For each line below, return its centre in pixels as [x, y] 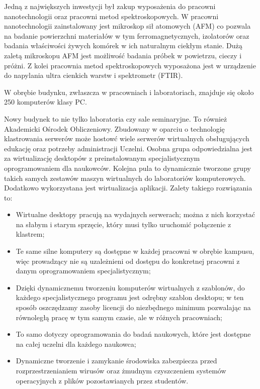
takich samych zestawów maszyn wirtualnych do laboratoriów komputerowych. [125, 178]
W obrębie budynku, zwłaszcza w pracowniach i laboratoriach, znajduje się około [129, 92]
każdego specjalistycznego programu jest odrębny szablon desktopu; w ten [130, 297]
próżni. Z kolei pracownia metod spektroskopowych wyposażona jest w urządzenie [130, 65]
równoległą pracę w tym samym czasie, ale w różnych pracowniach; [119, 317]
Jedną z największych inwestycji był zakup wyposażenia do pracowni [110, 6]
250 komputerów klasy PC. [46, 102]
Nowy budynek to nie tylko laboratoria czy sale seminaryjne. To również [116, 118]
